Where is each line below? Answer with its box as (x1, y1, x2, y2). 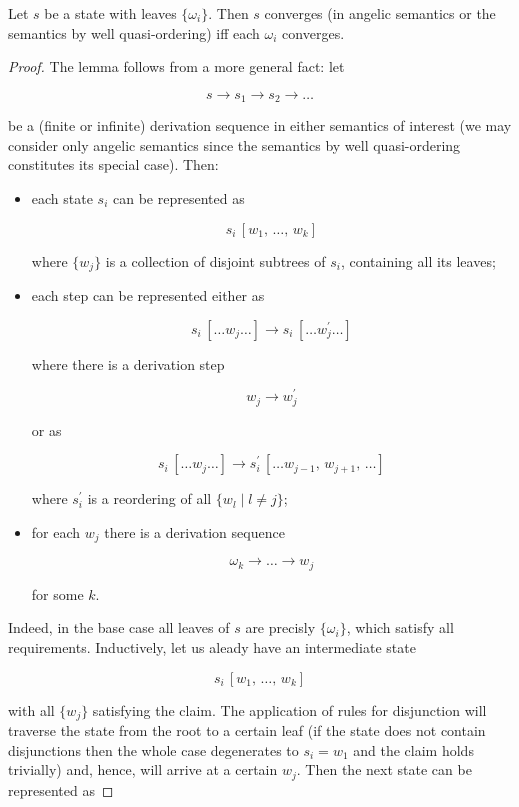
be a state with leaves (44, 3, 177, 23)
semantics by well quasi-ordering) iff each (8, 22, 260, 43)
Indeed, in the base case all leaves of (8, 617, 230, 638)
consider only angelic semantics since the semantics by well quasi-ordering (8, 134, 461, 155)
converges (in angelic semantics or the (264, 3, 496, 23)
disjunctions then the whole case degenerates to (8, 739, 299, 760)
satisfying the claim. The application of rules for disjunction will (92, 699, 487, 720)
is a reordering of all (87, 488, 212, 509)
